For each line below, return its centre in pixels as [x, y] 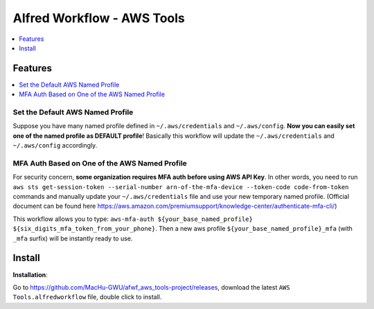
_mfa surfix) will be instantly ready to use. [73, 238]
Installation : [30, 274]
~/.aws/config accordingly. [55, 145]
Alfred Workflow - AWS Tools [99, 18]
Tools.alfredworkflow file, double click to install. [87, 297]
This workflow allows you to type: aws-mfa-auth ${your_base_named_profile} [133, 219]
